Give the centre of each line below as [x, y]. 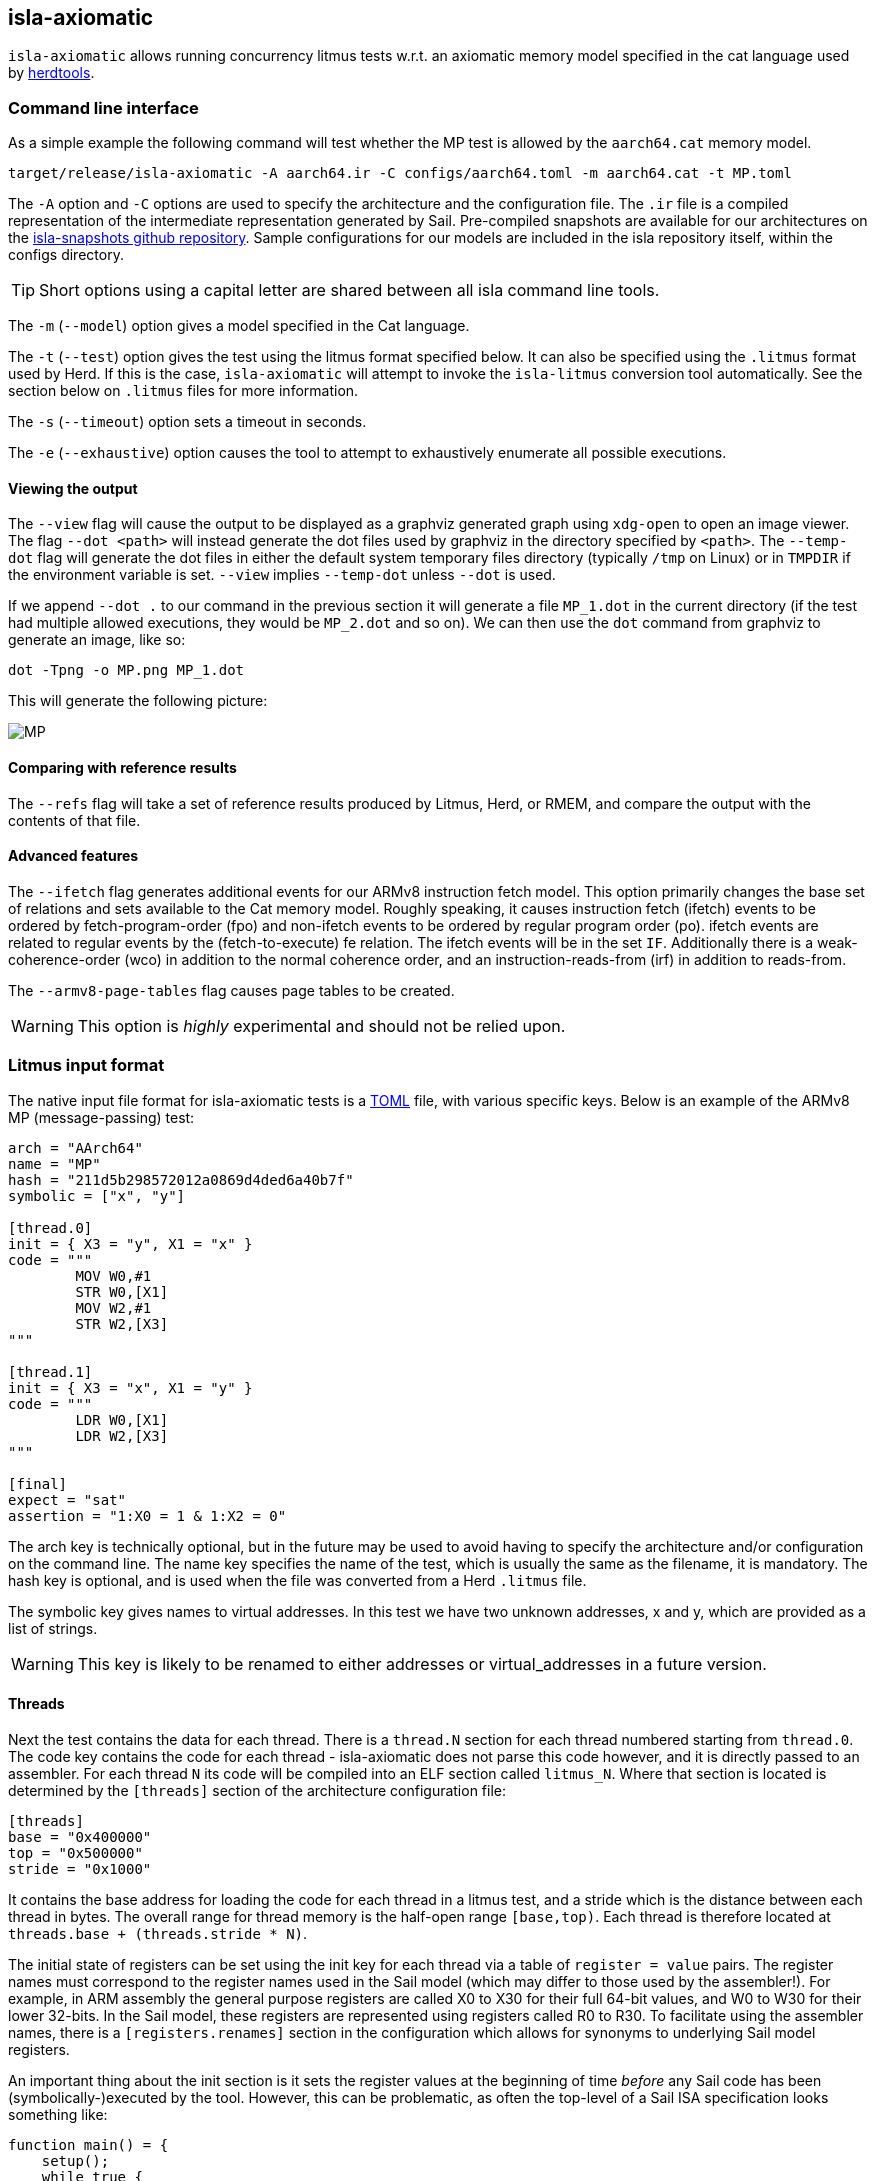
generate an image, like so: [97, 640]
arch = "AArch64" [75, 1147]
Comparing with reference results [122, 767]
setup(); [75, 2160]
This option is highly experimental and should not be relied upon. [321, 1025]
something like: [58, 2114]
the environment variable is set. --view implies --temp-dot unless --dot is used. [282, 575]
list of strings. [53, 1628]
